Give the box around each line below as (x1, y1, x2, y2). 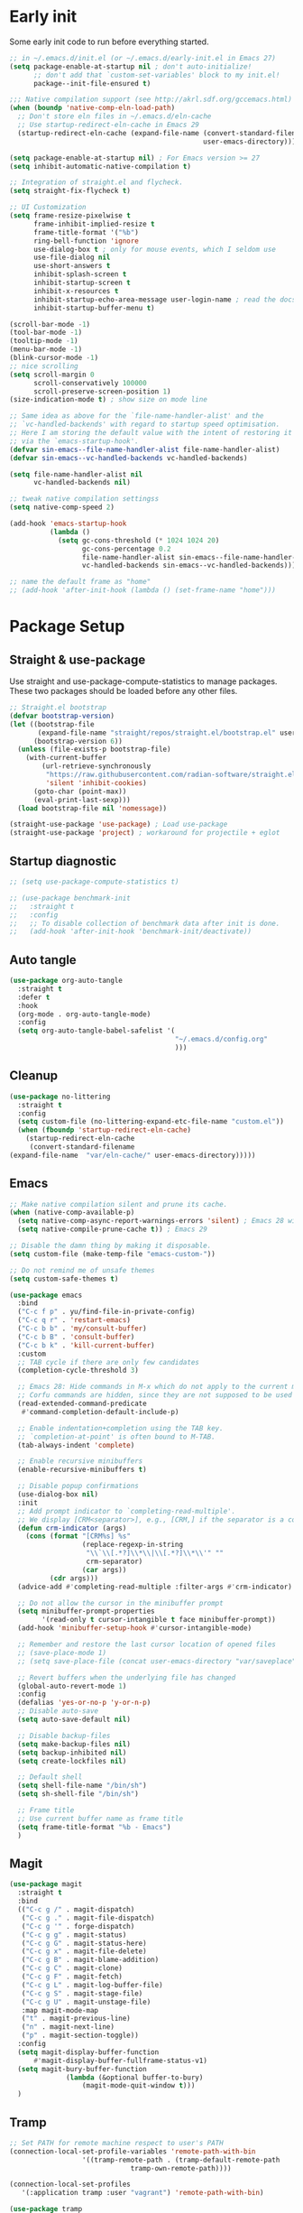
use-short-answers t (32, 262, 111, 271)
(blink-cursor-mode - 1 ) (9, 354, 99, 363)
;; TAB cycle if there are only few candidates (17, 1357, 200, 1366)
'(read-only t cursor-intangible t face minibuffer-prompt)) (41, 1616, 277, 1625)
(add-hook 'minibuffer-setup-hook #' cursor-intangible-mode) (17, 1624, 252, 1633)
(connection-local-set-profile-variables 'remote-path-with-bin (9, 2146, 256, 2156)
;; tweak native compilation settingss (9, 495, 160, 504)
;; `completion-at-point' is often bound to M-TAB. (17, 1432, 216, 1441)
